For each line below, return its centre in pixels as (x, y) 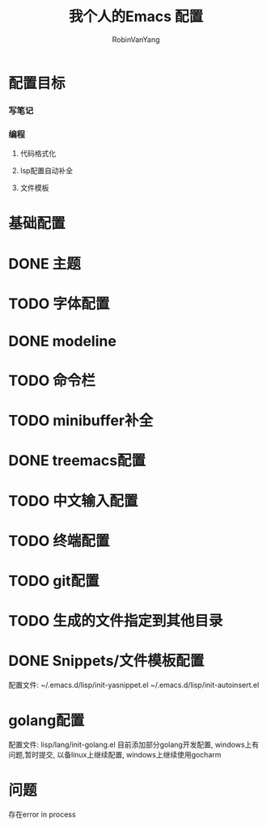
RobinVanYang (136, 39)
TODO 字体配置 (59, 303)
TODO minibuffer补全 (81, 421)
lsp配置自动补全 (47, 171)
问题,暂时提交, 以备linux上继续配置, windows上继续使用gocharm (115, 755)
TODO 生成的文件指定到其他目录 (116, 621)
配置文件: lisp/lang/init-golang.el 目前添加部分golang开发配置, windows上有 (134, 744)
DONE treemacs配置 (77, 461)
